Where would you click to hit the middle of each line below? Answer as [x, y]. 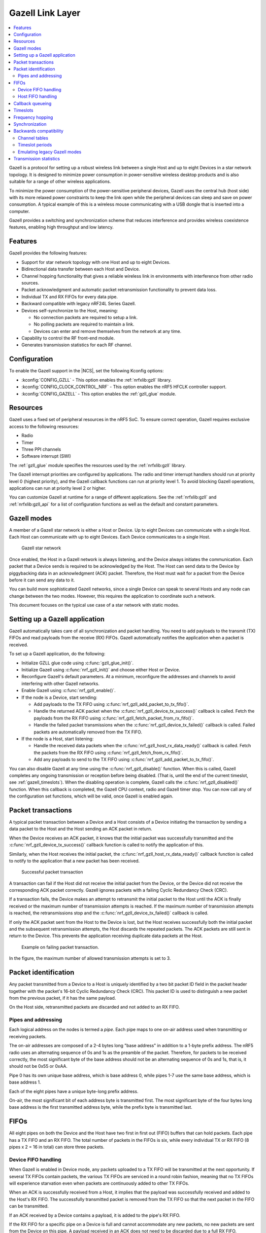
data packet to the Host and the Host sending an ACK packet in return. [81, 829]
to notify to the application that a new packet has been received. [74, 861]
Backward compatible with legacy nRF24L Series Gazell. [79, 304]
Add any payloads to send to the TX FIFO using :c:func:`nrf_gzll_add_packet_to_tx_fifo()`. [124, 760]
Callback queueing [33, 103]
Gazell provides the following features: [48, 253]
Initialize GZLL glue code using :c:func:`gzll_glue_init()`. [78, 663]
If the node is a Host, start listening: [57, 739]
